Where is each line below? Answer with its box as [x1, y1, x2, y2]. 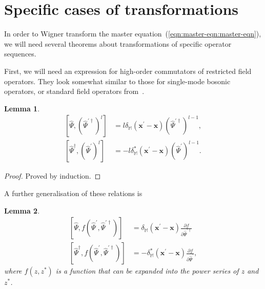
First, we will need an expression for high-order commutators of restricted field [4, 65, 252, 76]
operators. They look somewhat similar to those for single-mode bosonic [4, 75, 231, 86]
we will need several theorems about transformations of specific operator [4, 38, 232, 49]
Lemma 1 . [4, 103, 40, 113]
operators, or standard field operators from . [4, 86, 145, 97]
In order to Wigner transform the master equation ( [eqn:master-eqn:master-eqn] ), [4, 28, 261, 39]
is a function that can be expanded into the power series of [55, 265, 239, 276]
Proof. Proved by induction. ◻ [4, 170, 101, 181]
